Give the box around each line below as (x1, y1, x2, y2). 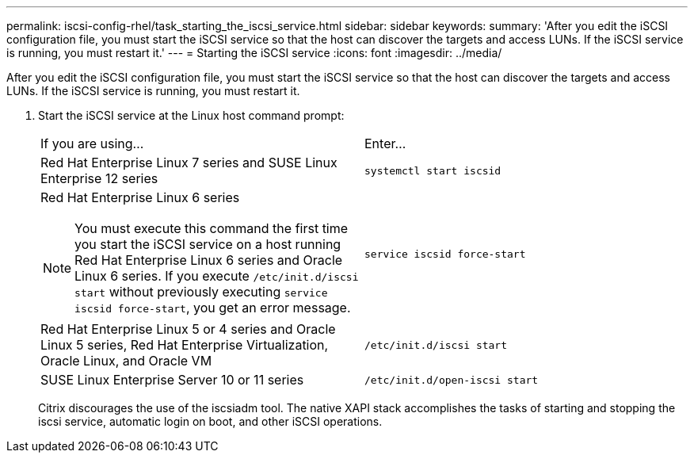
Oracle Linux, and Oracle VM (40, 353, 212, 369)
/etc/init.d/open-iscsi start (364, 373, 539, 386)
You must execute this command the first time (74, 220, 349, 236)
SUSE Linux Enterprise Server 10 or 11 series (40, 372, 304, 388)
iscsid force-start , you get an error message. (74, 300, 351, 316)
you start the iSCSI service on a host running (74, 236, 341, 252)
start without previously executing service (74, 284, 328, 300)
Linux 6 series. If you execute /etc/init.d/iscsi (74, 268, 359, 284)
